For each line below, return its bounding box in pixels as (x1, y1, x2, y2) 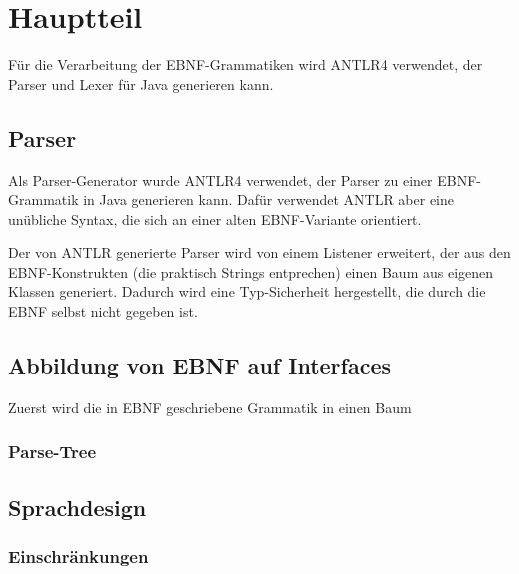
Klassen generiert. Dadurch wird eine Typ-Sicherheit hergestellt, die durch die (8, 281, 486, 302)
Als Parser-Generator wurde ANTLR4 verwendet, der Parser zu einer (8, 169, 433, 190)
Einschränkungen (8, 544, 149, 569)
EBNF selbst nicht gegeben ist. (8, 301, 198, 322)
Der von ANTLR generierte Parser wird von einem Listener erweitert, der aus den (8, 242, 511, 263)
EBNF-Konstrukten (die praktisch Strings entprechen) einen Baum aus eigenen (8, 261, 494, 282)
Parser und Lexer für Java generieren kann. (8, 73, 274, 94)
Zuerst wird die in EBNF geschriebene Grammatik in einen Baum (8, 396, 412, 417)
